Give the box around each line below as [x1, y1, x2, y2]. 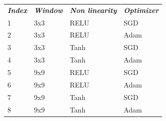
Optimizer [124, 4, 159, 15]
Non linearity [69, 4, 117, 15]
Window [34, 4, 63, 15]
